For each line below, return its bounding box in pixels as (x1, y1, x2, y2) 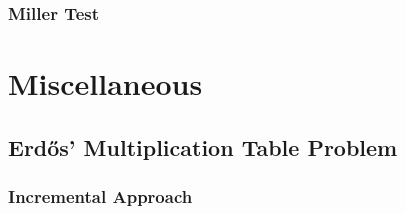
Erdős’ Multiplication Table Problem (8, 131, 398, 162)
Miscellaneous (8, 63, 203, 104)
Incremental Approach (8, 183, 193, 208)
